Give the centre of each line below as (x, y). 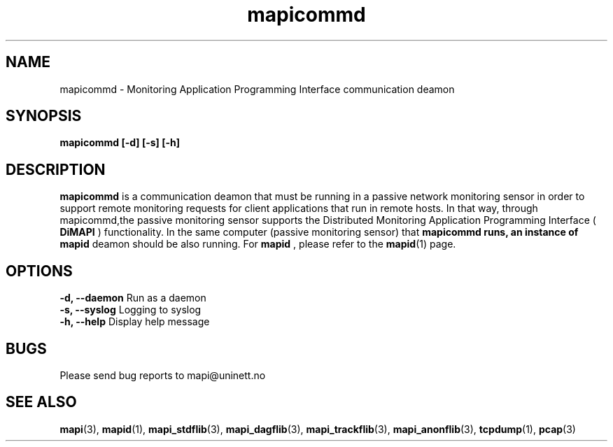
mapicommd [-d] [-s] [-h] (120, 143)
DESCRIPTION (56, 169)
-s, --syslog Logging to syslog (131, 310)
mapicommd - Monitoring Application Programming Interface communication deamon (257, 89)
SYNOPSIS (44, 116)
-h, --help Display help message (135, 322)
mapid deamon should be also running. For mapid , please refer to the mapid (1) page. (258, 244)
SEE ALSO (41, 402)
